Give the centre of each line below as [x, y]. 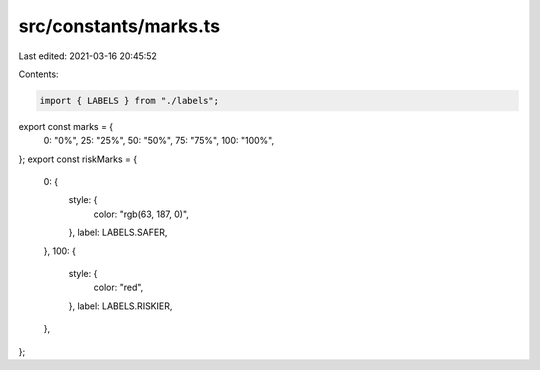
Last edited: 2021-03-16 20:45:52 [87, 56]
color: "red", [118, 287]
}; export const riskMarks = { [78, 159]
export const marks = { [66, 126]
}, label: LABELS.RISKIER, [120, 306]
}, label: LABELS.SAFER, [118, 232]
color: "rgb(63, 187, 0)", [141, 214]
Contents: [38, 74]
